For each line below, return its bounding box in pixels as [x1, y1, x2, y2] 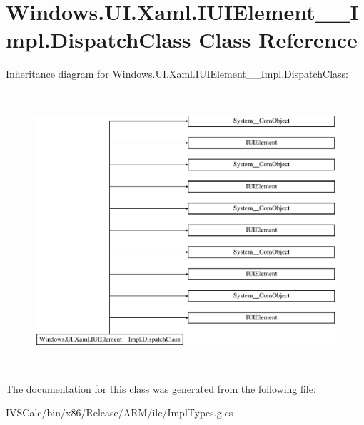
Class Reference [198, 25, 358, 54]
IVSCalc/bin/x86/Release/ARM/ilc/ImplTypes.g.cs [6, 405, 233, 420]
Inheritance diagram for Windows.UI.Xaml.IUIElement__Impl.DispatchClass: [6, 66, 348, 81]
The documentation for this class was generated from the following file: [6, 381, 316, 396]
